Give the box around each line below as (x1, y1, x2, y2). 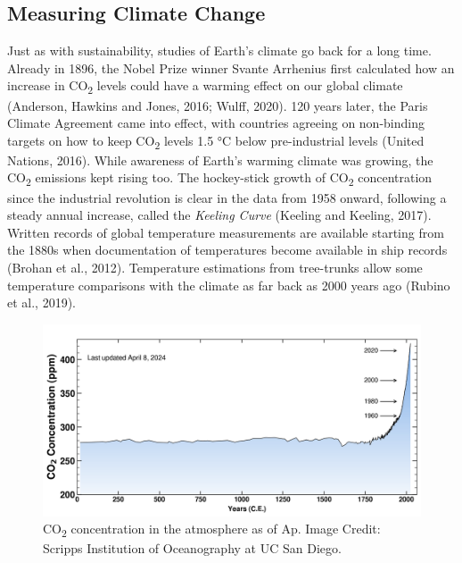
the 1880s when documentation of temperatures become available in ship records (7, 240, 448, 259)
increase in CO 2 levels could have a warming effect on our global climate (7, 76, 403, 97)
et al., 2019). (7, 293, 76, 312)
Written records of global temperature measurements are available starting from (7, 223, 444, 241)
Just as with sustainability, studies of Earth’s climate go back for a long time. (7, 41, 432, 60)
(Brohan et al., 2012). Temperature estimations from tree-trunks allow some (7, 257, 423, 276)
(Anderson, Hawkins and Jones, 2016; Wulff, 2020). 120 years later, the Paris (7, 96, 428, 114)
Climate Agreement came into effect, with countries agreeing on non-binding (7, 113, 425, 132)
